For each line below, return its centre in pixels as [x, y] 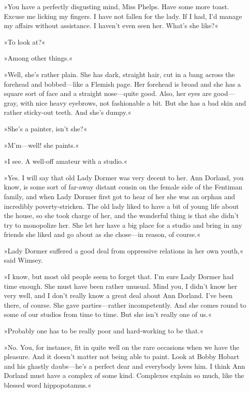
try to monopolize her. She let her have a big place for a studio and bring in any [123, 225]
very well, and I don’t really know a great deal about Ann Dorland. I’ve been [118, 295]
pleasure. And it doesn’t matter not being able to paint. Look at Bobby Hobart [122, 356]
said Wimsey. [23, 260]
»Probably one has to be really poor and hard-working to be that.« [104, 331]
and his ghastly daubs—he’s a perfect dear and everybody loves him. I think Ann [125, 366]
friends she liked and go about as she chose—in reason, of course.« [102, 234]
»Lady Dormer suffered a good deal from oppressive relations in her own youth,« [124, 250]
